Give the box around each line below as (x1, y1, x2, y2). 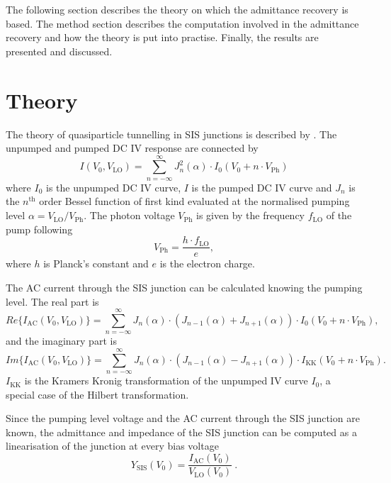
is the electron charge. (159, 256, 255, 271)
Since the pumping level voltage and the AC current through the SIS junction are (6, 411, 360, 426)
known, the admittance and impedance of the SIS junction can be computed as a (6, 424, 357, 439)
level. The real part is (6, 294, 99, 309)
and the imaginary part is (6, 333, 117, 348)
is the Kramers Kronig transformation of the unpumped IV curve (24, 373, 308, 388)
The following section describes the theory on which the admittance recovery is (6, 2, 348, 16)
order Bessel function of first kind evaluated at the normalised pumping (39, 194, 350, 209)
